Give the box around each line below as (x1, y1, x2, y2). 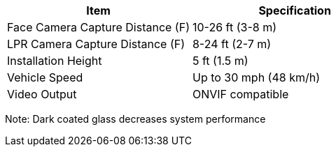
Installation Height (7, 54, 102, 68)
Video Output (7, 87, 77, 101)
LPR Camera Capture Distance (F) (7, 37, 185, 51)
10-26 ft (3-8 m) (192, 20, 277, 34)
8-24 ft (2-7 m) (192, 37, 272, 51)
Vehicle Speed (7, 70, 83, 84)
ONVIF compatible (192, 87, 289, 101)
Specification (258, 3, 331, 17)
